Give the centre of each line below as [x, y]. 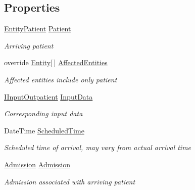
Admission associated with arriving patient [70, 181]
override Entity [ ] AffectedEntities [56, 62]
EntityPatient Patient [38, 29]
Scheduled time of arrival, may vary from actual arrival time [98, 147]
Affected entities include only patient [61, 79]
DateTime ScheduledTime [44, 130]
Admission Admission [37, 164]
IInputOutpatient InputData [48, 96]
